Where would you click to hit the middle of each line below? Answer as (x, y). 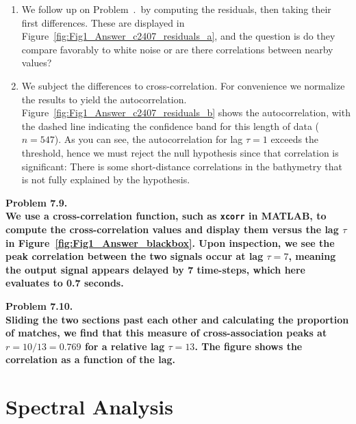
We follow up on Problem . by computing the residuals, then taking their (176, 9)
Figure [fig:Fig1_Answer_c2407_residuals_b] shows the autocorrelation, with (186, 112)
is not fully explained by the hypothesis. (106, 180)
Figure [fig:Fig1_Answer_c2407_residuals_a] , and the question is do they (178, 36)
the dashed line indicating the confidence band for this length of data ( (170, 125)
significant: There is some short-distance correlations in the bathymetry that (182, 166)
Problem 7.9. (37, 202)
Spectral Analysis (90, 407)
